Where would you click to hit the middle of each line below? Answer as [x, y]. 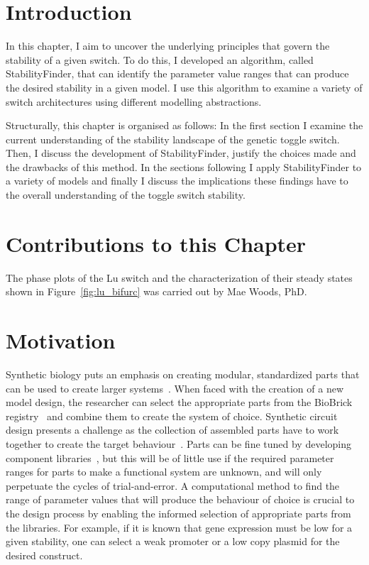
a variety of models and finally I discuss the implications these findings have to [177, 181]
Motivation [61, 340]
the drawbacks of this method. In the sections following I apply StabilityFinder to [184, 166]
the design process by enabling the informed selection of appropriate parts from [178, 514]
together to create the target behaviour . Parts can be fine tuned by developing [178, 444]
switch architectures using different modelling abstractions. [134, 101]
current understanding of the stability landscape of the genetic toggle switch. [173, 139]
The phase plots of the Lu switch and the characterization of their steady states [179, 277]
